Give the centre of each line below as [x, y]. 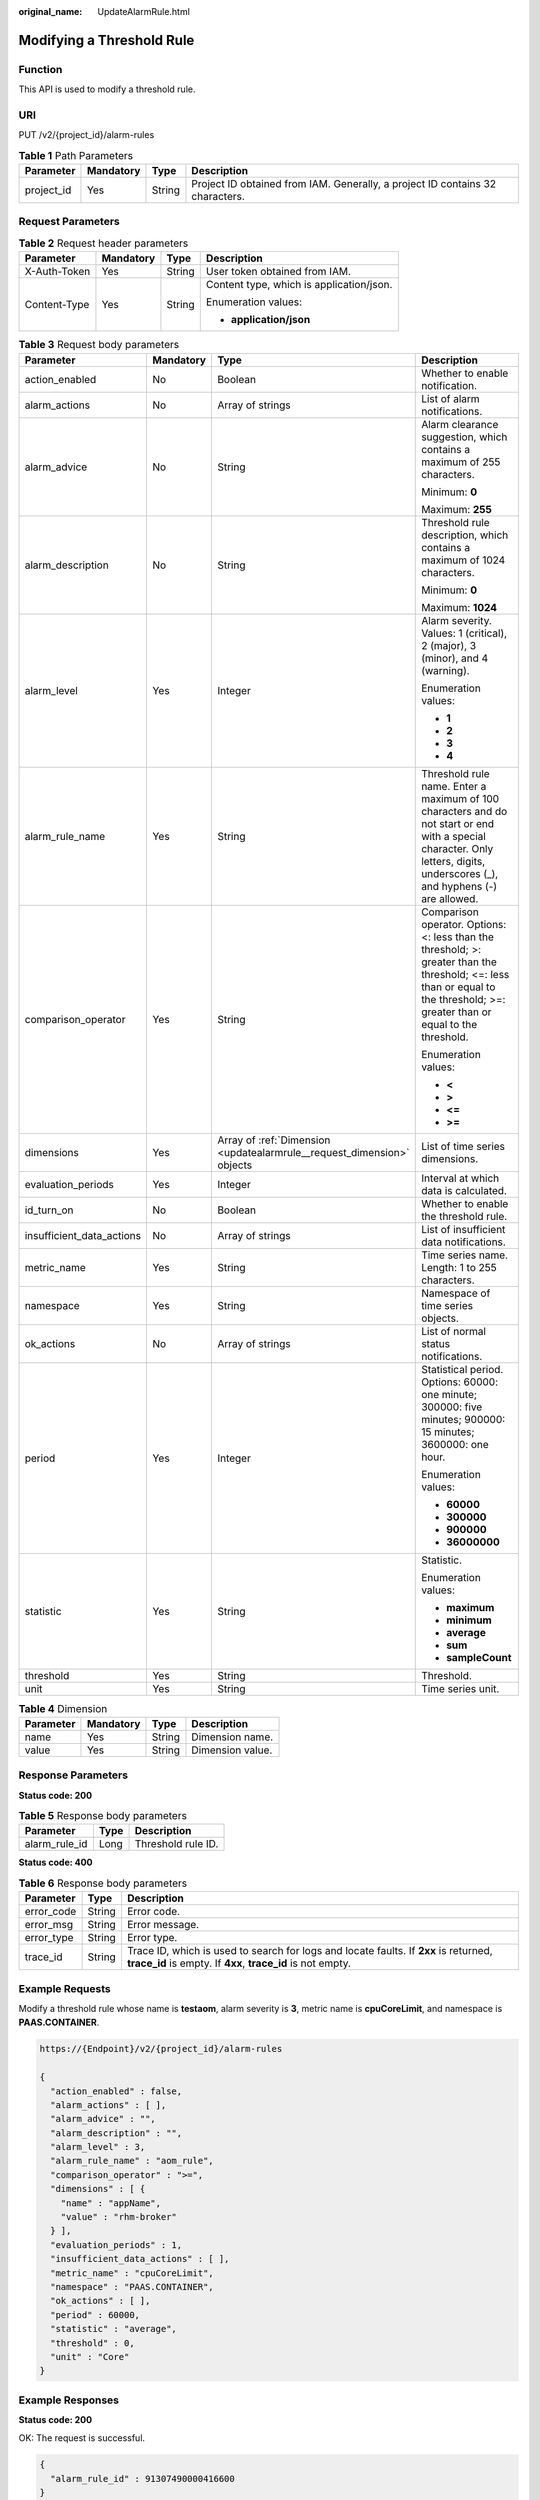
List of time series [463, 1146]
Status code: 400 [55, 1862]
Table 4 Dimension [63, 1708]
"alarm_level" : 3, [98, 2147]
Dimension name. [232, 1737]
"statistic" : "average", [113, 2329]
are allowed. [450, 898]
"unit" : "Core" [90, 2356]
